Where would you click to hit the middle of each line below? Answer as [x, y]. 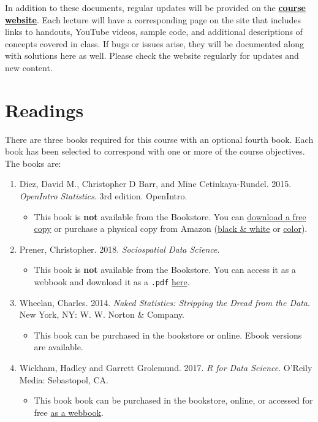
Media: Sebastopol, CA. [64, 379]
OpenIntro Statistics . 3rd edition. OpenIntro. [103, 196]
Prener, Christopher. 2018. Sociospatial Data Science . [119, 249]
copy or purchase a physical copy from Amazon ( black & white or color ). [171, 228]
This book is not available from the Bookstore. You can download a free [170, 216]
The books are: [33, 163]
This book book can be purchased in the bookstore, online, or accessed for [173, 400]
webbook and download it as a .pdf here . [112, 282]
